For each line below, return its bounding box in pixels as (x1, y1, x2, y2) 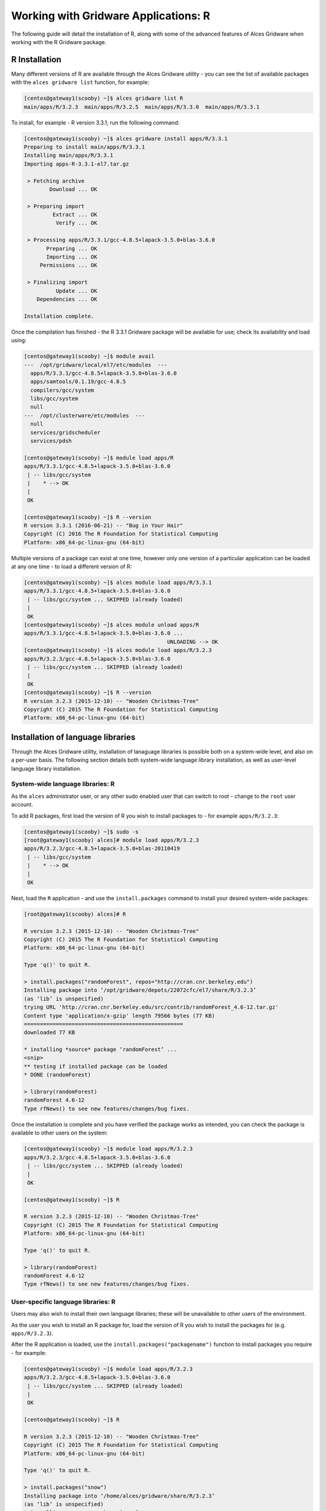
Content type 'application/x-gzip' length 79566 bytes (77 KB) (24, 1012, 216, 1019)
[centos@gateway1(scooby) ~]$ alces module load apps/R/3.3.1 (24, 579, 212, 586)
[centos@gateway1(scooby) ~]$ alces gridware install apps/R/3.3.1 (24, 135, 228, 142)
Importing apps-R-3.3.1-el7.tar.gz (24, 160, 129, 167)
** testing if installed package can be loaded (24, 1063, 167, 1070)
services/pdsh (30, 438, 72, 444)
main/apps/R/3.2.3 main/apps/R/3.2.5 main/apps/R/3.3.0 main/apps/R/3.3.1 (24, 103, 260, 110)
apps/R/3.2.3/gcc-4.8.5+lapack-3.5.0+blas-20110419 (24, 845, 181, 852)
